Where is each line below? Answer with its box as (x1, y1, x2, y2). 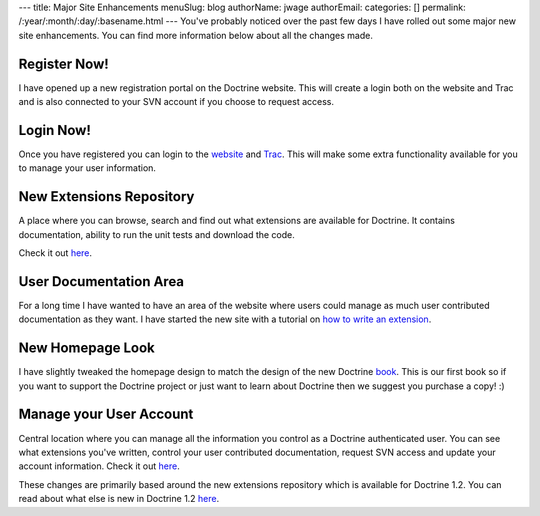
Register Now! (18, 55, 109, 72)
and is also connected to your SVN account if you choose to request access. (18, 96, 335, 108)
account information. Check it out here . (18, 460, 180, 472)
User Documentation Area (18, 273, 185, 290)
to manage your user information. (18, 162, 157, 174)
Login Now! (18, 121, 92, 139)
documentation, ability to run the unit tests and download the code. (18, 228, 295, 240)
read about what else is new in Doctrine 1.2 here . (18, 493, 220, 505)
